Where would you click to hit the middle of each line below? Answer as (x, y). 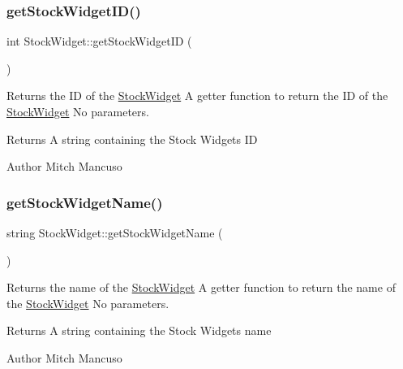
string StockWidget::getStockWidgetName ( (115, 232)
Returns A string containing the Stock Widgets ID (132, 139)
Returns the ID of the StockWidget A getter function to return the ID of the (197, 96)
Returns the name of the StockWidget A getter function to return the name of (201, 287)
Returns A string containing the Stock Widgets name (139, 330)
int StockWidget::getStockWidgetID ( (99, 41)
